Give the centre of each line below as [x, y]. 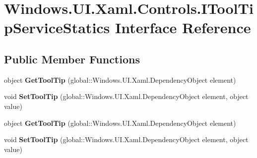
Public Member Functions [72, 59]
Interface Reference [183, 27]
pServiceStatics [57, 27]
